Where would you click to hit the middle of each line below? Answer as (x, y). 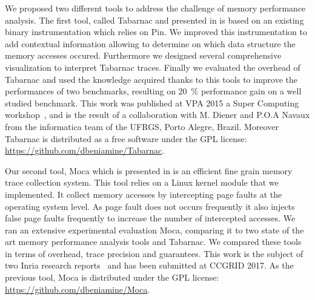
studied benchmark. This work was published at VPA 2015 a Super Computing (152, 103)
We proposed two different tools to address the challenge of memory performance (155, 8)
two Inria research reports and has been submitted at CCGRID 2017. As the (149, 265)
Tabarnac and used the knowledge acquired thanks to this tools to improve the (151, 79)
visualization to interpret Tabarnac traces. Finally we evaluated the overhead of (153, 67)
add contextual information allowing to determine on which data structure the (150, 43)
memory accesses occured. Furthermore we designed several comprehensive (143, 55)
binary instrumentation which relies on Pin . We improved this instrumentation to (156, 32)
